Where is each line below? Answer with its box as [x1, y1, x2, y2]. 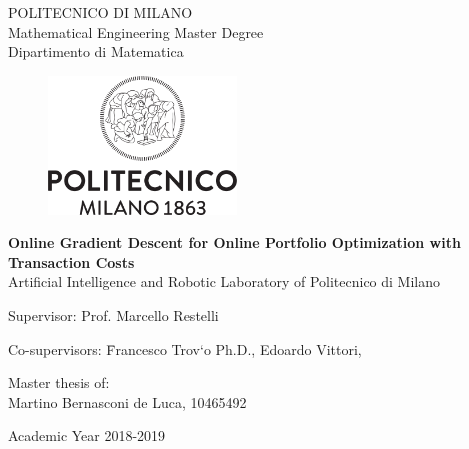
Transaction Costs [8, 251, 135, 272]
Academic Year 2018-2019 [8, 425, 166, 446]
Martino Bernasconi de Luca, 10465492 [8, 391, 247, 412]
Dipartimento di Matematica [8, 41, 184, 62]
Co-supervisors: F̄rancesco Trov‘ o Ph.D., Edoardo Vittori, [8, 338, 362, 359]
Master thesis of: [8, 372, 110, 393]
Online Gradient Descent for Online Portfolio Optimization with [8, 232, 461, 253]
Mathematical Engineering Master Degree [8, 21, 264, 42]
